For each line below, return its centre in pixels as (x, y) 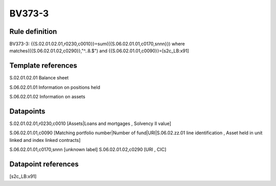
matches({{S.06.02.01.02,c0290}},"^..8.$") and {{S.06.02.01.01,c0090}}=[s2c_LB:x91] (99, 51)
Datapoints (27, 111)
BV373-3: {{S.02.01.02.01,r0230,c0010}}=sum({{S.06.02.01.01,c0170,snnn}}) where (97, 44)
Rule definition (33, 32)
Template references (43, 66)
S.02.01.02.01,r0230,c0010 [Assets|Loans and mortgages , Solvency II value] (90, 123)
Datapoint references (44, 164)
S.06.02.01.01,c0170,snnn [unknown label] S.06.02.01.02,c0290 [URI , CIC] (88, 150)
